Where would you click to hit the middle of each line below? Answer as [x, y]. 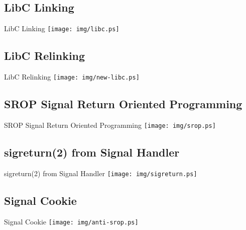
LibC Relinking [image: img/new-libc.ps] [72, 77]
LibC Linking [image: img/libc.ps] [62, 28]
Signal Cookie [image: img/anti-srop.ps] [71, 221]
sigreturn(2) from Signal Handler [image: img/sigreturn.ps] [101, 173]
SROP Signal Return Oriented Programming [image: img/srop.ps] [110, 125]
